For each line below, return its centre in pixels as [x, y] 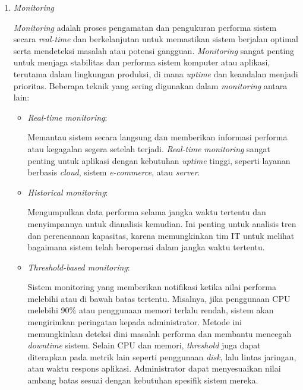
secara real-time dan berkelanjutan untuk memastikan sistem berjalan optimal [156, 39]
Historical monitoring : [68, 192]
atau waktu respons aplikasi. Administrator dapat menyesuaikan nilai [154, 368]
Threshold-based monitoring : [79, 267]
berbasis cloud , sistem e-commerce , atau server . [114, 172]
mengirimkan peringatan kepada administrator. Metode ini [135, 322]
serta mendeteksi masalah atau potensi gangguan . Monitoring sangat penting [154, 50]
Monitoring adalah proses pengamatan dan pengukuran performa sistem [145, 27]
